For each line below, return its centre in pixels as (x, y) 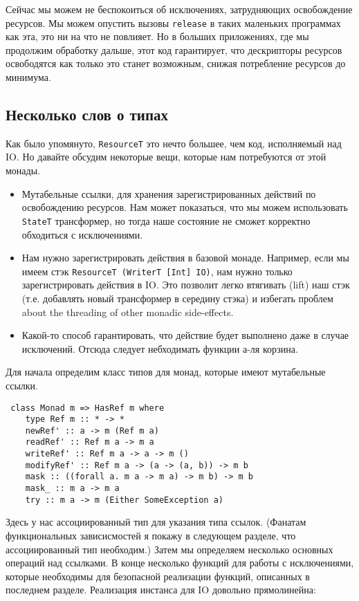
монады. (23, 170)
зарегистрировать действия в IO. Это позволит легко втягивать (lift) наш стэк (186, 285)
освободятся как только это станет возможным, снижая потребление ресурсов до (176, 63)
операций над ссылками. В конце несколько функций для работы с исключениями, (180, 563)
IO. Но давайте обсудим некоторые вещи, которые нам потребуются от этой (166, 157)
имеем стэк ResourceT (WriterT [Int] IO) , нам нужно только (157, 271)
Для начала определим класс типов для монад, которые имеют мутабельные (166, 372)
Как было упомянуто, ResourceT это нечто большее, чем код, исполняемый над (174, 143)
